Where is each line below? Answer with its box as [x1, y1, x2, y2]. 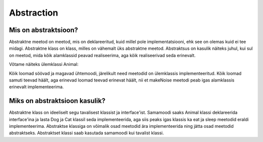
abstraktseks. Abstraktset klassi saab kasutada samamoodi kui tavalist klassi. [9, 130, 164, 136]
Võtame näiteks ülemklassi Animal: [9, 61, 79, 67]
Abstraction [9, 7, 58, 18]
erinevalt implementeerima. [9, 84, 64, 90]
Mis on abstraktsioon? [9, 26, 78, 34]
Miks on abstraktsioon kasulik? [9, 97, 106, 105]
